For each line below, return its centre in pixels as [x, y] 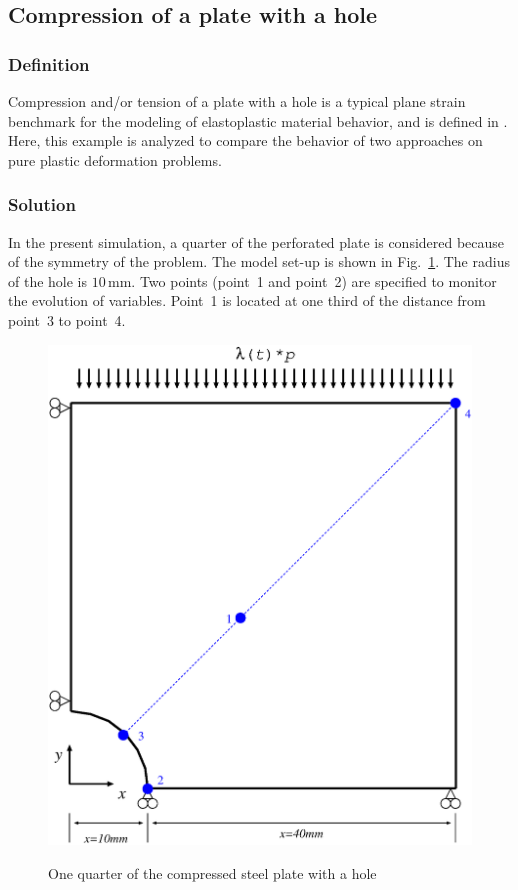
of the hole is [48, 280]
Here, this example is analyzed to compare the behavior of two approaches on [245, 140]
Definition [49, 63]
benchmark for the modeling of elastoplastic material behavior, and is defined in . [258, 120]
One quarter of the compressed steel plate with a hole [212, 872]
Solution [42, 204]
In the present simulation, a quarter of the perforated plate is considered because [256, 241]
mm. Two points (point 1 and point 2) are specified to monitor [302, 280]
